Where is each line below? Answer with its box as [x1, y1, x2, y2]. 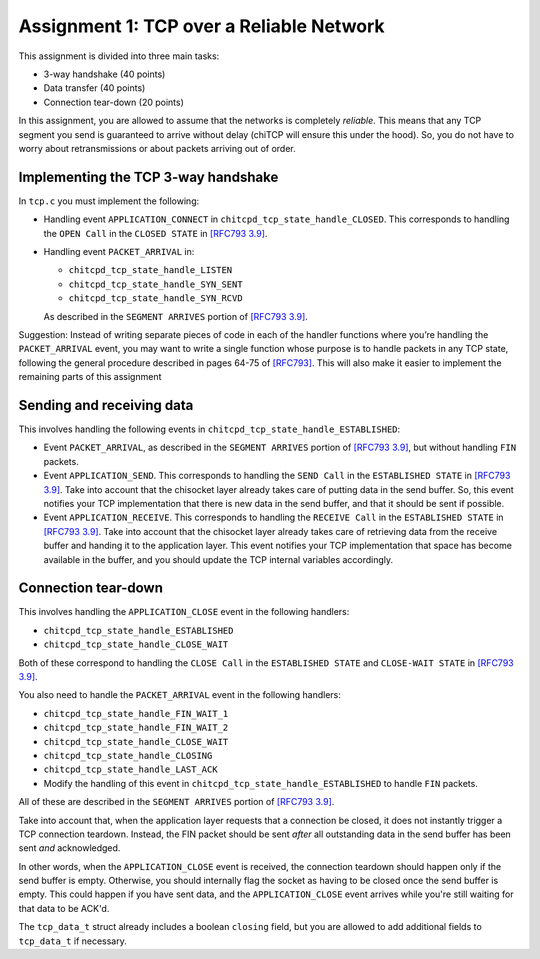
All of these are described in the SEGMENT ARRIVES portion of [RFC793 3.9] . [18, 796, 335, 808]
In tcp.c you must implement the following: [18, 195, 200, 207]
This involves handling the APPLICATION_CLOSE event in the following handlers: [18, 606, 350, 618]
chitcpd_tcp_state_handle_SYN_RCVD [68, 293, 244, 304]
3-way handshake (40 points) [43, 68, 166, 80]
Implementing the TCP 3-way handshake [18, 168, 279, 185]
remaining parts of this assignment [18, 371, 162, 383]
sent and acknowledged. [18, 842, 121, 854]
